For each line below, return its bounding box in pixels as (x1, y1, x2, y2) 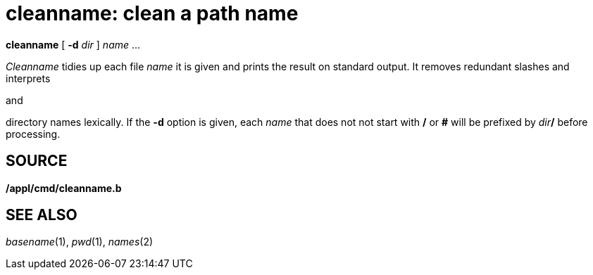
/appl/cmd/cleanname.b (6, 181, 122, 194)
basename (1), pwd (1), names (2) (6, 236, 154, 248)
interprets (6, 72, 51, 84)
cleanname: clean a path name (6, 1, 299, 25)
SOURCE (6, 152, 68, 170)
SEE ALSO (6, 206, 77, 224)
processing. (6, 127, 61, 140)
